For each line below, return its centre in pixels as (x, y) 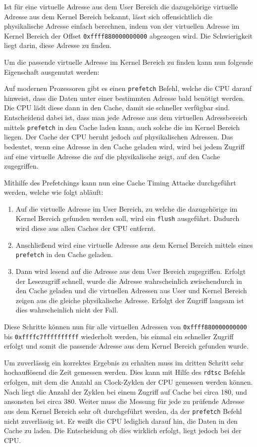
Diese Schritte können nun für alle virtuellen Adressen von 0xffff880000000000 (126, 326)
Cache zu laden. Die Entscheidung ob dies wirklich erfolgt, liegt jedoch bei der (123, 430)
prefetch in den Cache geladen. (64, 254)
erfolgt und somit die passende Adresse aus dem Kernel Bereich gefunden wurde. (126, 346)
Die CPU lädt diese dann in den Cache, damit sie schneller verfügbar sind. (117, 108)
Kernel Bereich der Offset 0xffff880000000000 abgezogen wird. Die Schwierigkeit (128, 35)
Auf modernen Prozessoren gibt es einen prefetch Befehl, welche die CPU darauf (128, 88)
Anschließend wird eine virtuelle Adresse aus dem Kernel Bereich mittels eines (134, 245)
